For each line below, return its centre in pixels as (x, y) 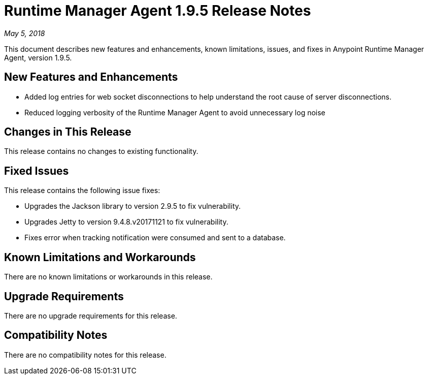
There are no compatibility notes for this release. (85, 355)
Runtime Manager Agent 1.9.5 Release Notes (158, 11)
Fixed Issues (37, 171)
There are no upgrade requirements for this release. (91, 315)
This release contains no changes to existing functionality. (101, 151)
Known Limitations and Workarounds (100, 257)
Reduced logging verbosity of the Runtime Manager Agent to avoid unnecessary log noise (175, 112)
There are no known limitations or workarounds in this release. (108, 277)
